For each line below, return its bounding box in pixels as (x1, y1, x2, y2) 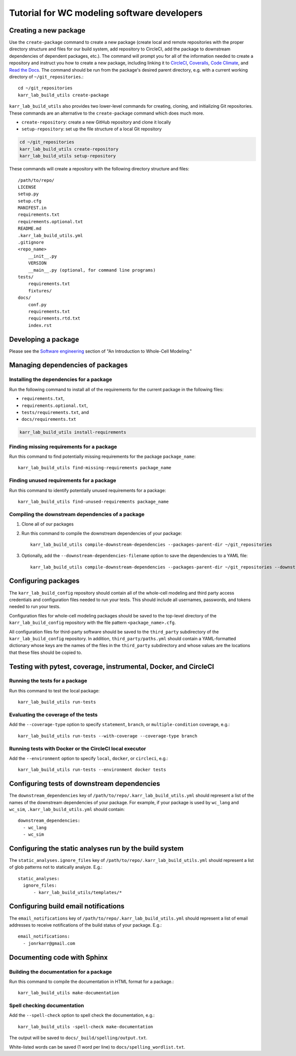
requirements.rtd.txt (28, 316, 81, 321)
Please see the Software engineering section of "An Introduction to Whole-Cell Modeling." (9, 348, 192, 354)
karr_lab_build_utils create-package (18, 92, 110, 98)
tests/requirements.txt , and (21, 409, 89, 415)
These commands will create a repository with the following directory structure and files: (9, 166, 189, 172)
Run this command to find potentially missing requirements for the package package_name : (9, 453, 196, 459)
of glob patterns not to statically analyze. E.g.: (9, 864, 103, 870)
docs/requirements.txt (21, 416, 76, 422)
